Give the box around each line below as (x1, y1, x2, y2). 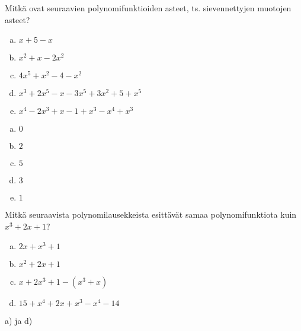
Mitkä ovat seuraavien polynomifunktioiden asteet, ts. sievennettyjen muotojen (5, 2, 292, 14)
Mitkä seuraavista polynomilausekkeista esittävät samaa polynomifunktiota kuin (5, 208, 297, 221)
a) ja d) (5, 314, 33, 327)
